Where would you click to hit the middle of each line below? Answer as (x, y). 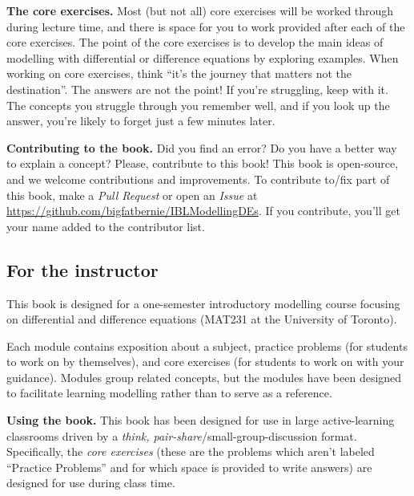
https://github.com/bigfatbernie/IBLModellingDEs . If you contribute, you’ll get (203, 211)
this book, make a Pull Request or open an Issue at (132, 195)
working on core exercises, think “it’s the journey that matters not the (179, 73)
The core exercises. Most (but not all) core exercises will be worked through (200, 10)
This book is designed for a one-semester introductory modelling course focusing (203, 303)
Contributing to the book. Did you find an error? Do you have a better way (202, 147)
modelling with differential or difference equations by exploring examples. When (203, 57)
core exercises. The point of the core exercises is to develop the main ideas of (195, 42)
